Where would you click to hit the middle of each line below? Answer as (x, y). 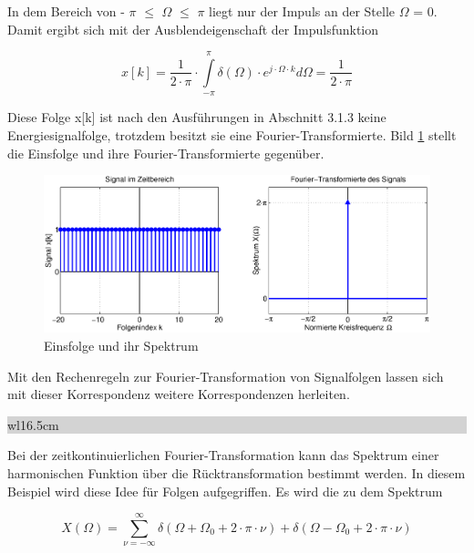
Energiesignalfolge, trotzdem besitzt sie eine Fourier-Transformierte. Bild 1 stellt (232, 134)
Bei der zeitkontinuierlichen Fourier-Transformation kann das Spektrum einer (223, 455)
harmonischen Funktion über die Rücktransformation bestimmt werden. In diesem (237, 472)
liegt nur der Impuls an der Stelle (302, 11)
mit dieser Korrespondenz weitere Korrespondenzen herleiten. (179, 394)
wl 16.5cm (33, 424)
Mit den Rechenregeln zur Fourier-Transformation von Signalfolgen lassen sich (226, 376)
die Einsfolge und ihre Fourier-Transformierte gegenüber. (166, 153)
